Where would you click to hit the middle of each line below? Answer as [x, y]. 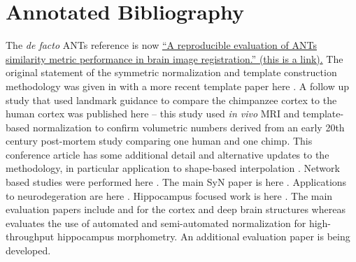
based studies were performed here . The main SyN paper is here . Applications [176, 182]
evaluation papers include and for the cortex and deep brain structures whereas [176, 209]
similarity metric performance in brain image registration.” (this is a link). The [175, 58]
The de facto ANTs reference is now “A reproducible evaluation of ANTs [161, 45]
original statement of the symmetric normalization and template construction [171, 72]
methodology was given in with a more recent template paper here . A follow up [177, 86]
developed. [28, 250]
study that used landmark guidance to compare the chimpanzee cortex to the [171, 100]
